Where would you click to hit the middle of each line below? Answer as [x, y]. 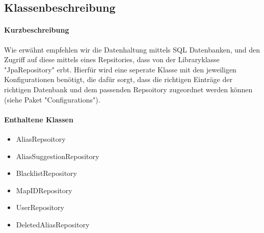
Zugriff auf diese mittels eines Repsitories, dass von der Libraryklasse [112, 59]
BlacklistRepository [46, 173]
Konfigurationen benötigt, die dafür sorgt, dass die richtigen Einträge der [118, 79]
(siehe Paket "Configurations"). [52, 99]
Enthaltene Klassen [39, 119]
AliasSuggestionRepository [58, 156]
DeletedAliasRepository [53, 224]
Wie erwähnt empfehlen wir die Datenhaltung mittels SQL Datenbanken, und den [132, 49]
